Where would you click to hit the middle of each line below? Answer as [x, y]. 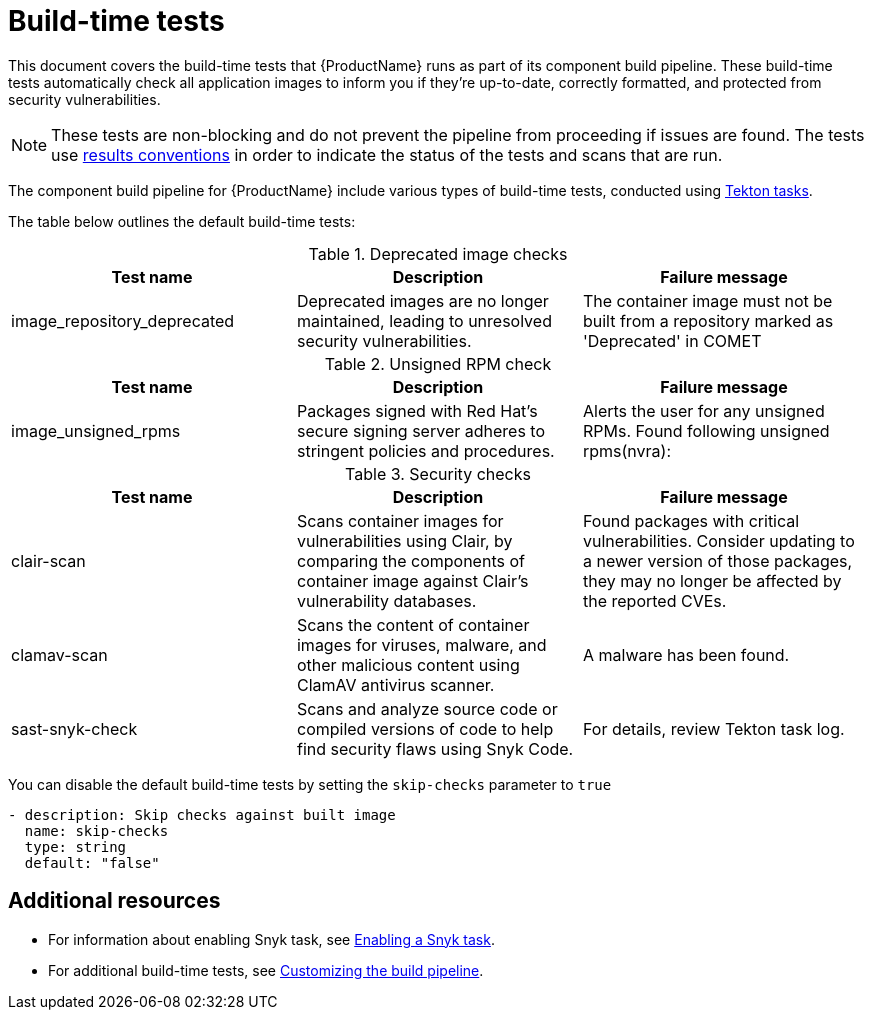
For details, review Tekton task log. [713, 728]
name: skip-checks [96, 830]
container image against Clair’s [412, 580]
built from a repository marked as [708, 320]
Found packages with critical [691, 520]
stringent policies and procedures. [425, 450]
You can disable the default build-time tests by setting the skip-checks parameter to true [310, 784]
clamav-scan [59, 654]
